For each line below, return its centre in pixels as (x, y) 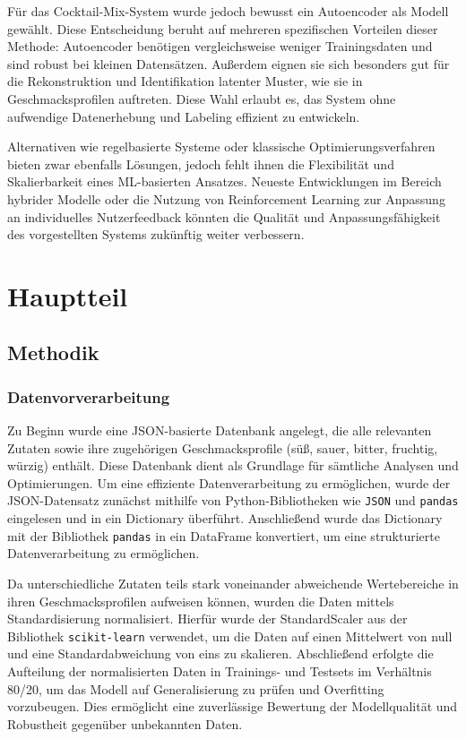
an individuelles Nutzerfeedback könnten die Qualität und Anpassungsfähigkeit (224, 216)
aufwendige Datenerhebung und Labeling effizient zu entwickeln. (184, 116)
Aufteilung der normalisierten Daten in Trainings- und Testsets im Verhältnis (220, 671)
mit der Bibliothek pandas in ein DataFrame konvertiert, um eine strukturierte (224, 535)
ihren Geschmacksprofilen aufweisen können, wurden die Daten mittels (201, 601)
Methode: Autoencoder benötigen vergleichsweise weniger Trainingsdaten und (220, 46)
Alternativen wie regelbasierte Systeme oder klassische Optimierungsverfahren (221, 146)
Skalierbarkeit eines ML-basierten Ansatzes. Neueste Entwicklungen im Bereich (224, 181)
